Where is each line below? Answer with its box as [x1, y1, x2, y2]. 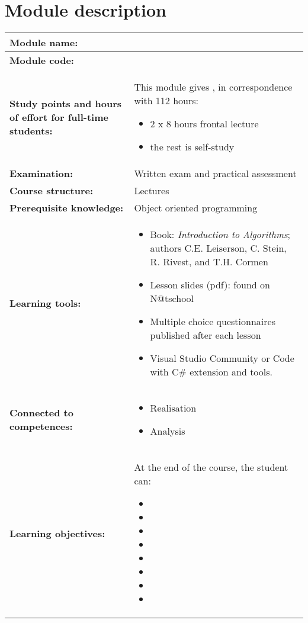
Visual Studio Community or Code [150, 351, 294, 365]
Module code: [9, 53, 74, 68]
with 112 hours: [134, 94, 199, 108]
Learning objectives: [9, 526, 105, 540]
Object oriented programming [134, 201, 258, 215]
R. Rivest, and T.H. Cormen [150, 255, 268, 269]
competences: [9, 419, 73, 433]
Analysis [150, 424, 185, 438]
